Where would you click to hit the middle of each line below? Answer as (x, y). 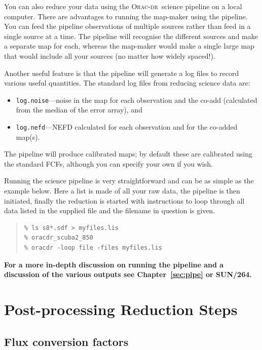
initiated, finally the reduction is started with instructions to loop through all (124, 200)
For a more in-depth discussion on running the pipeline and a (114, 264)
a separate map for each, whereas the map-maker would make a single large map (129, 46)
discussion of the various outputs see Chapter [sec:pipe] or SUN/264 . (128, 274)
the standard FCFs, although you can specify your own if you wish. (108, 163)
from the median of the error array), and (79, 110)
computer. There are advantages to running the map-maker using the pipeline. (126, 16)
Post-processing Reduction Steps (121, 309)
